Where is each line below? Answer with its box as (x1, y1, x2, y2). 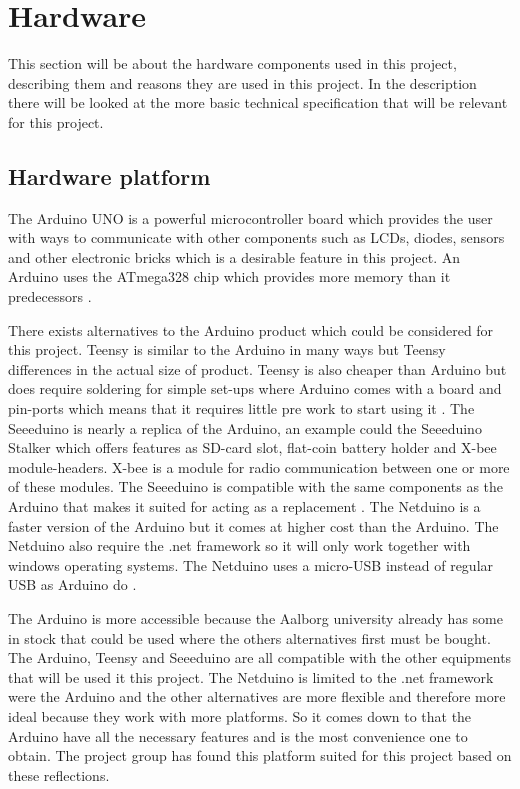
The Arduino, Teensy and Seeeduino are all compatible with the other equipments (8, 647, 512, 668)
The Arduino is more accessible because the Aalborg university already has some (8, 607, 503, 628)
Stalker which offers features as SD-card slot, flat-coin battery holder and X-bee (8, 437, 497, 458)
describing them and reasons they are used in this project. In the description (8, 72, 477, 93)
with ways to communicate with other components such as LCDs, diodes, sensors (8, 227, 505, 248)
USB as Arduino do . (8, 574, 137, 595)
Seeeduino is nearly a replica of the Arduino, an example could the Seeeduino (8, 417, 482, 438)
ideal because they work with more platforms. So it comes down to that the (8, 705, 472, 726)
